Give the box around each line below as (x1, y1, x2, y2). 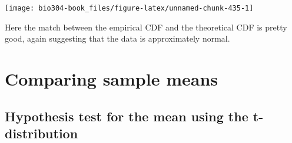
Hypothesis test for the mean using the (5, 107, 248, 125)
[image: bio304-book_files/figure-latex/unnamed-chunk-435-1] (5, 4, 254, 12)
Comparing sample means (5, 67, 218, 91)
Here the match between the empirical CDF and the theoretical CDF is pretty (5, 21, 287, 33)
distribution (5, 124, 78, 142)
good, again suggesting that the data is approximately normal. (5, 32, 230, 45)
